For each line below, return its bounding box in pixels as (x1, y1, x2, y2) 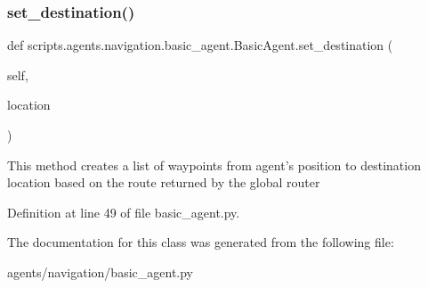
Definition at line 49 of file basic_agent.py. (7, 202, 240, 221)
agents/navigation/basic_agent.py (7, 262, 194, 281)
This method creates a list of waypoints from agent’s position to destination (7, 155, 421, 174)
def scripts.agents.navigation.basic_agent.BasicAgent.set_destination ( (7, 36, 393, 54)
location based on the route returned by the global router (7, 173, 320, 192)
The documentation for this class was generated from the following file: (7, 233, 394, 251)
